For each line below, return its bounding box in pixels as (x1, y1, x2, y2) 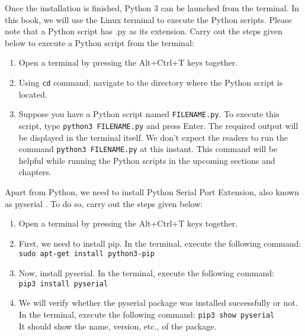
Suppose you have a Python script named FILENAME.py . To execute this (18, 108, 280, 120)
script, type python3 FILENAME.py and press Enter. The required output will (18, 119, 298, 131)
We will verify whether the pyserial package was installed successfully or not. (18, 296, 298, 309)
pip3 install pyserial (18, 279, 108, 288)
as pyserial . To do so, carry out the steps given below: (5, 197, 203, 209)
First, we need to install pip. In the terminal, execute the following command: (18, 237, 301, 249)
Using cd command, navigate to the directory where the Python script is (18, 76, 283, 88)
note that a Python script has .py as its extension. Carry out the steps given (5, 25, 282, 37)
